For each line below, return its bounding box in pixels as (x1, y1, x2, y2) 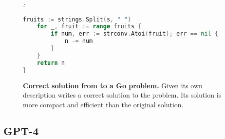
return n (37, 59, 65, 66)
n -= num (64, 38, 93, 45)
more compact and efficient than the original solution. (23, 99, 184, 109)
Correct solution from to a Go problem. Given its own (23, 80, 203, 90)
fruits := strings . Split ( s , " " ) (23, 16, 131, 23)
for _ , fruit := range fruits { (37, 23, 142, 30)
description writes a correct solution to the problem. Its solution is (23, 90, 222, 100)
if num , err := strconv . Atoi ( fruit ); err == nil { (51, 30, 219, 38)
